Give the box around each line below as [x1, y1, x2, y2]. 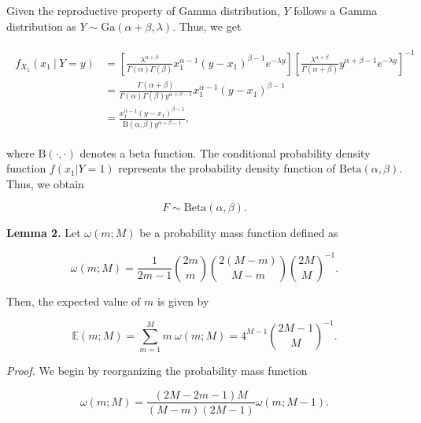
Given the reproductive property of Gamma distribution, [6, 2, 280, 18]
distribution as [6, 17, 76, 34]
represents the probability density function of [118, 160, 336, 176]
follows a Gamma [294, 2, 378, 18]
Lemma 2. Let [6, 224, 81, 241]
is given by [157, 292, 209, 309]
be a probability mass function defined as [139, 224, 338, 241]
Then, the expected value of [6, 292, 141, 309]
